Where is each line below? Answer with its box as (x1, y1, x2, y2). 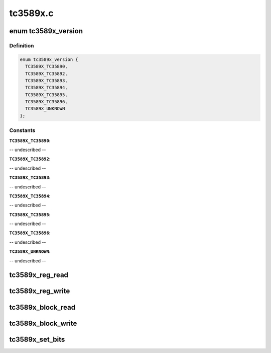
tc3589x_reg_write (9, 287, 70, 296)
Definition (9, 42, 34, 49)
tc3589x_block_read (9, 303, 75, 312)
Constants (9, 127, 36, 134)
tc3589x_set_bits (9, 335, 65, 343)
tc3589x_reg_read (9, 271, 69, 279)
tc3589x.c (9, 8, 54, 19)
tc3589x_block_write (9, 319, 77, 327)
